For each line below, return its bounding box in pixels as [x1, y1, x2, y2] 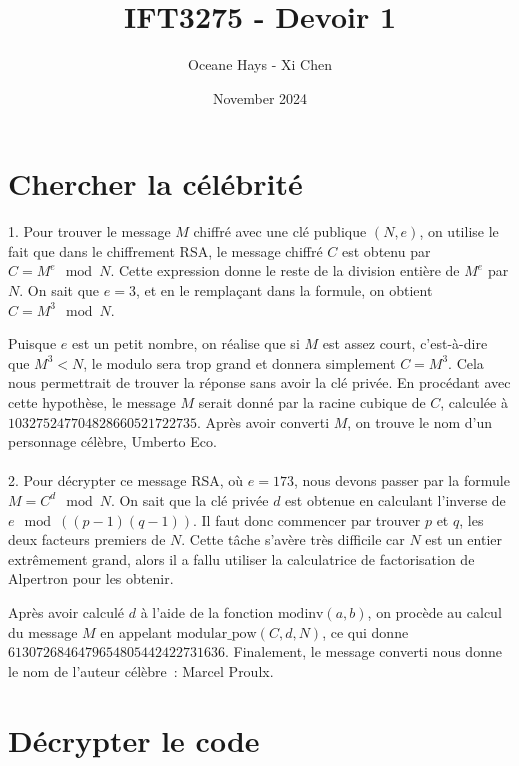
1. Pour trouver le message [8, 221, 171, 242]
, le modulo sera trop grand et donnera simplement [83, 352, 396, 373]
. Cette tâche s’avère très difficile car [181, 529, 405, 550]
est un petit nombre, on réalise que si [71, 333, 300, 354]
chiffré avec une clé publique [193, 221, 367, 242]
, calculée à [440, 392, 508, 412]
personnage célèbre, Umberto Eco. [8, 431, 217, 452]
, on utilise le [419, 221, 499, 242]
